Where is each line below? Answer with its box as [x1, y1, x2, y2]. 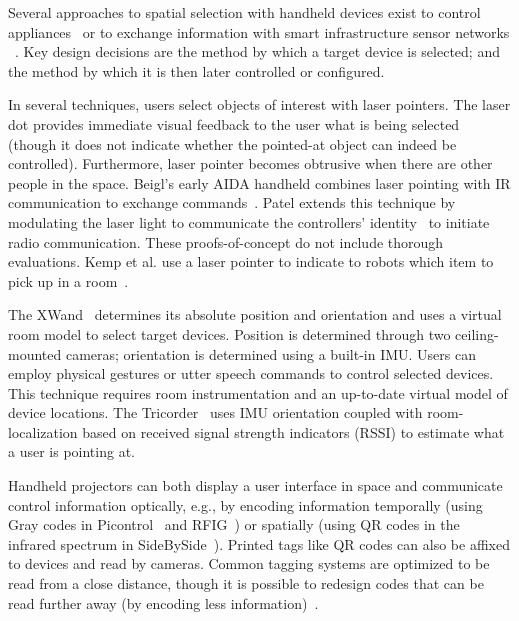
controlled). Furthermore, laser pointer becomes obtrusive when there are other [8, 153, 493, 174]
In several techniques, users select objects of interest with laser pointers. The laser [8, 94, 511, 115]
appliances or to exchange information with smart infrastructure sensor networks [8, 21, 510, 42]
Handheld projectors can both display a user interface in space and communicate [8, 475, 503, 496]
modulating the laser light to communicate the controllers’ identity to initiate [8, 211, 490, 232]
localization [8, 421, 78, 442]
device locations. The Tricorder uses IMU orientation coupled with [8, 402, 423, 423]
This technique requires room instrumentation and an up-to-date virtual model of [8, 382, 508, 403]
